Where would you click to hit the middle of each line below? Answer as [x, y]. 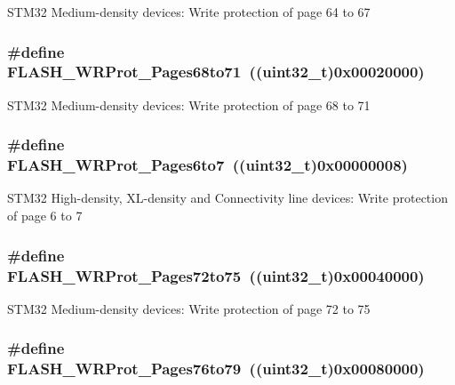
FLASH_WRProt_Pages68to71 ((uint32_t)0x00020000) [216, 72]
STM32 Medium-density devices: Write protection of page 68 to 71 [189, 104]
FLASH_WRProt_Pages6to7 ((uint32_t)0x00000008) [208, 165]
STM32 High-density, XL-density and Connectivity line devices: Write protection [227, 198]
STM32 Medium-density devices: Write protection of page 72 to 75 [189, 308]
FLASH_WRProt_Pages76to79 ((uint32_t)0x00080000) [216, 369]
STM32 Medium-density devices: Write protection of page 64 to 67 [189, 12]
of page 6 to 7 [45, 216]
